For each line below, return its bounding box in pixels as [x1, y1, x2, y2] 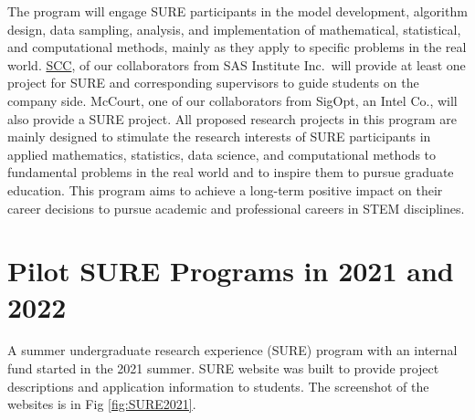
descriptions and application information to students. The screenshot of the [7, 376, 429, 395]
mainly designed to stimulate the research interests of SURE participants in [7, 127, 431, 146]
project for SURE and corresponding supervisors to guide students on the [7, 73, 419, 92]
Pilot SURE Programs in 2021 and [7, 252, 454, 289]
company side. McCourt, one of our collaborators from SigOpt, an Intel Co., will [7, 90, 458, 110]
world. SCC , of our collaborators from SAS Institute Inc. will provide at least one [7, 55, 466, 74]
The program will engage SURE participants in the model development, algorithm [7, 2, 468, 20]
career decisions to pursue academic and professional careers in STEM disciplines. [7, 198, 465, 217]
